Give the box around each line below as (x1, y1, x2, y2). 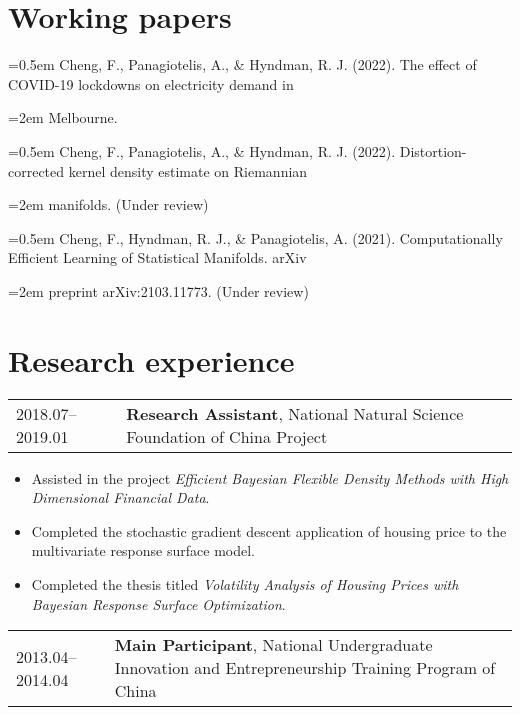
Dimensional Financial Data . (31, 487, 210, 508)
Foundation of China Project (126, 424, 328, 448)
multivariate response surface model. (31, 540, 255, 561)
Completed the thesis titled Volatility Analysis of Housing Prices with (31, 573, 459, 594)
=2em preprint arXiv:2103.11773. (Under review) (8, 280, 309, 301)
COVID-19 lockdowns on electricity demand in (8, 73, 294, 94)
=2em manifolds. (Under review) (8, 194, 209, 215)
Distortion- (399, 140, 467, 161)
